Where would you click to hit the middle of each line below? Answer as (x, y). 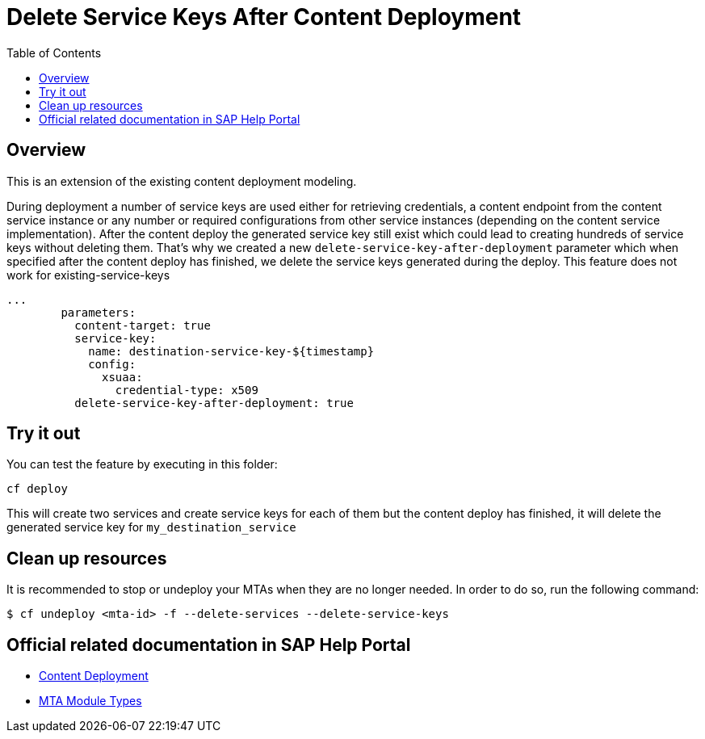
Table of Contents (54, 52)
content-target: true (143, 325)
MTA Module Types (90, 701)
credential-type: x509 (187, 390)
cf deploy (37, 489)
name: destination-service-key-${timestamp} (231, 351)
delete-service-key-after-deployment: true (214, 403)
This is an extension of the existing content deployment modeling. (182, 181)
